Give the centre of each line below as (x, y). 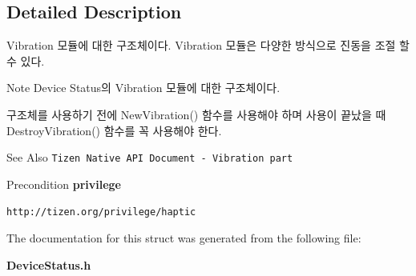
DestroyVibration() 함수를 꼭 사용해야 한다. (114, 130)
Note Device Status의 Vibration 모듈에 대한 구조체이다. (143, 88)
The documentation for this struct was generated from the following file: (184, 238)
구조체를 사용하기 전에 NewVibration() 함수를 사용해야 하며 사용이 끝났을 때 (196, 114)
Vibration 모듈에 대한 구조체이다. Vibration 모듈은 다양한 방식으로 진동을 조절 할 (208, 45)
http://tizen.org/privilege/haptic (101, 212)
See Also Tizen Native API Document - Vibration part (150, 157)
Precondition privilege (64, 184)
